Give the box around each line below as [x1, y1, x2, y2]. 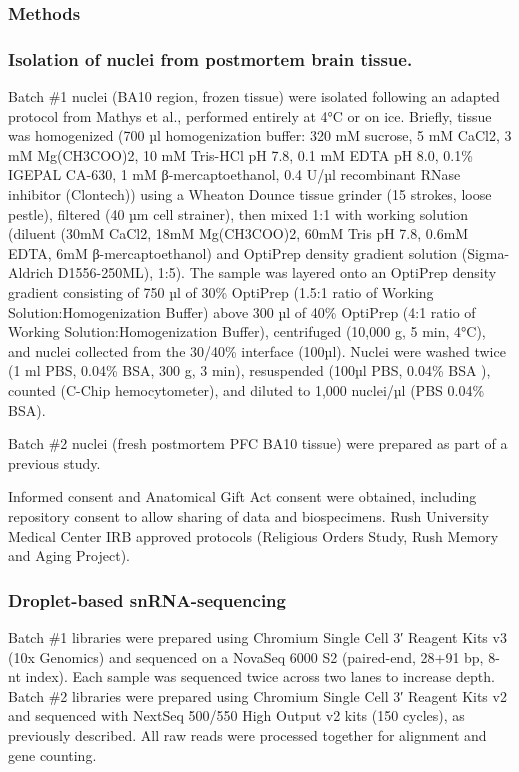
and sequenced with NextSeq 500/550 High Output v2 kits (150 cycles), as [8, 705, 465, 726]
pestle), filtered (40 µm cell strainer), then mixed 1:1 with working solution [8, 203, 469, 224]
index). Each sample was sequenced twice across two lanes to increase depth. [25, 666, 495, 687]
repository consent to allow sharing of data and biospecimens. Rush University [8, 505, 489, 526]
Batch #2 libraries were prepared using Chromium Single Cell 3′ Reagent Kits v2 [8, 685, 507, 706]
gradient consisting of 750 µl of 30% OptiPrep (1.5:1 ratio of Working [8, 282, 434, 302]
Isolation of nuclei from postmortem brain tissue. [8, 46, 413, 71]
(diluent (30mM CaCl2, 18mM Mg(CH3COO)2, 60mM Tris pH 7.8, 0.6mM [8, 223, 469, 244]
